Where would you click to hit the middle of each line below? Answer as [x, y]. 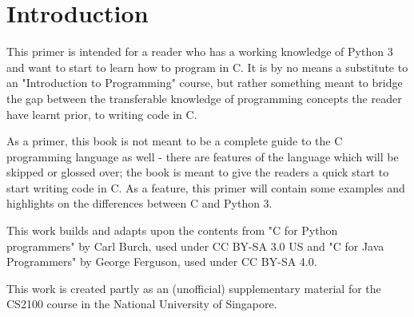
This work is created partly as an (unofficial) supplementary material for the [194, 288]
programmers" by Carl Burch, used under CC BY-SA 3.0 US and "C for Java [195, 246]
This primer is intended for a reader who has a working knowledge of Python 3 [200, 52]
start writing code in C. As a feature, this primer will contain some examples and [206, 187]
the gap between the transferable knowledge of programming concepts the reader [204, 98]
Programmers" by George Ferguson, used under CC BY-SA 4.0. [162, 262]
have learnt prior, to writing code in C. [102, 114]
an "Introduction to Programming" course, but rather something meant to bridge [205, 83]
